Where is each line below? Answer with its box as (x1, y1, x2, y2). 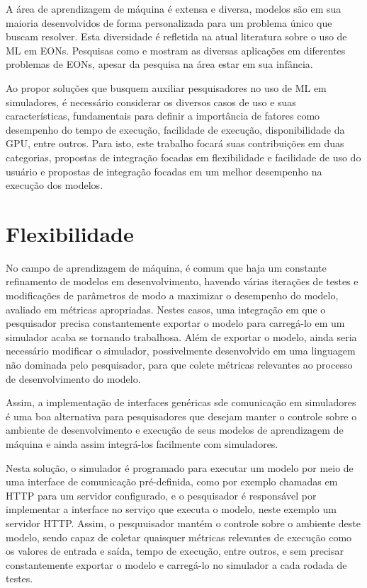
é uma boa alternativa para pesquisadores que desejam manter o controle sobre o (6, 408, 357, 423)
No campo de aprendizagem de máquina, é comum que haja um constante (6, 260, 327, 275)
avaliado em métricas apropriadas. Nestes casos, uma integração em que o (6, 301, 326, 316)
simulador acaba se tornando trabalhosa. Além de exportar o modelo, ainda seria (6, 329, 357, 344)
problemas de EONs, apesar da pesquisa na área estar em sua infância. (6, 57, 313, 71)
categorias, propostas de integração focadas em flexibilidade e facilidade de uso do (6, 149, 361, 164)
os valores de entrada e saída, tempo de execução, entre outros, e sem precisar (6, 543, 344, 558)
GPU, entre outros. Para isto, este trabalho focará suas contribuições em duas (6, 136, 344, 151)
